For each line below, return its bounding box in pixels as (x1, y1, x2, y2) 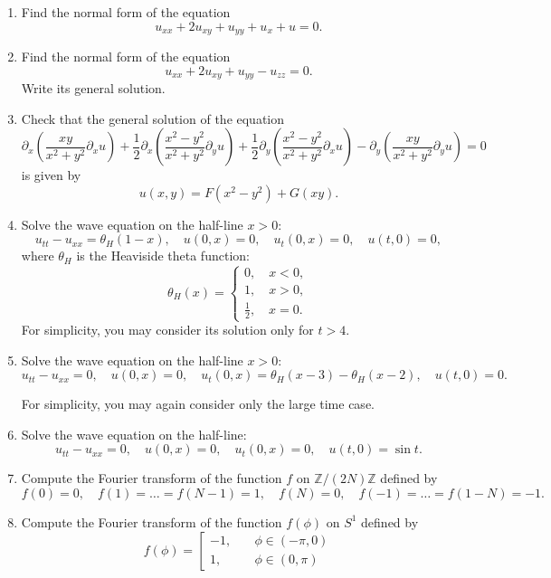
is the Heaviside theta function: (76, 246, 250, 265)
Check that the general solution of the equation (21, 109, 285, 128)
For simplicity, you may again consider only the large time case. (21, 394, 375, 413)
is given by (21, 166, 81, 185)
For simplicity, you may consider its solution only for (21, 320, 314, 338)
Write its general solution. (21, 79, 166, 98)
